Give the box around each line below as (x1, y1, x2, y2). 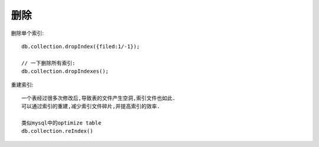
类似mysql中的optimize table (21, 120, 102, 126)
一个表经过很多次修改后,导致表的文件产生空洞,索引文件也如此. (21, 94, 176, 102)
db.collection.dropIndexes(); (21, 68, 109, 75)
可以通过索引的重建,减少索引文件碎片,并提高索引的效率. (21, 103, 161, 110)
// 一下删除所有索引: (21, 60, 76, 66)
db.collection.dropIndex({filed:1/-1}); (21, 43, 140, 50)
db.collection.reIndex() (21, 128, 93, 135)
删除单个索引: (11, 30, 44, 37)
